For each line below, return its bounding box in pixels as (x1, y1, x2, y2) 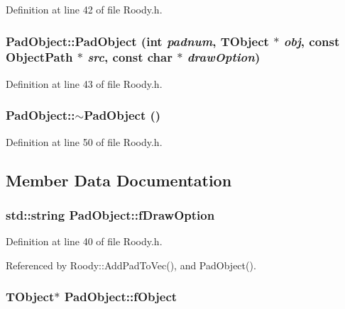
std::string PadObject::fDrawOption (6, 206, 215, 223)
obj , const (283, 32, 340, 50)
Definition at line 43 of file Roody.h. (6, 76, 163, 91)
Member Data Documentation (6, 169, 232, 191)
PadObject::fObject (64, 288, 177, 305)
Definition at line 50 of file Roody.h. (6, 134, 163, 149)
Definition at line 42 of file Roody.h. (6, 2, 163, 16)
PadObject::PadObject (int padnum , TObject (6, 32, 269, 50)
